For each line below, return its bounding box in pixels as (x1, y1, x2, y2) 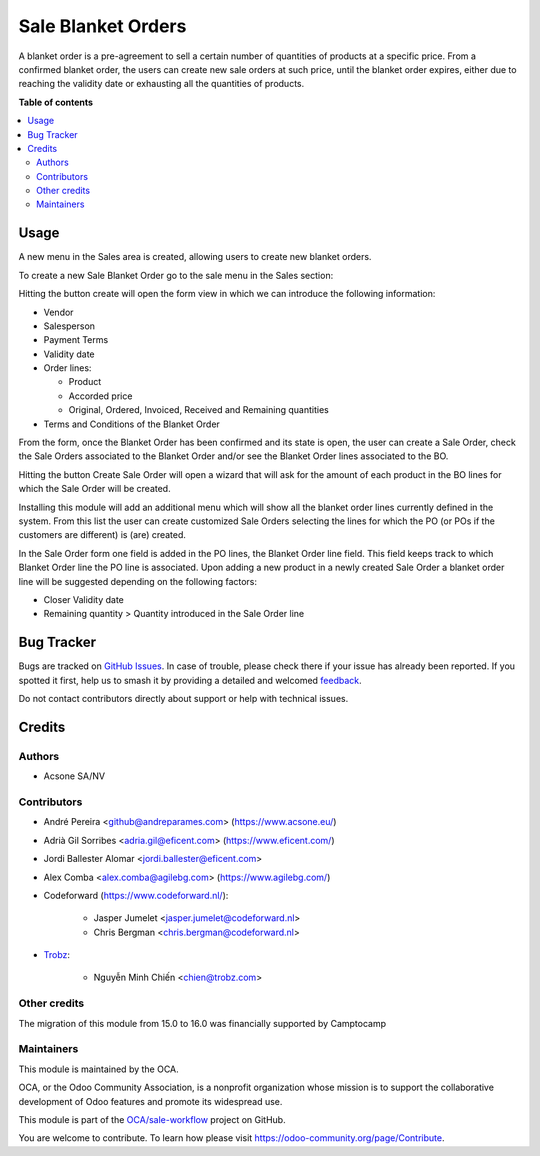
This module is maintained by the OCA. (18, 1063, 179, 1075)
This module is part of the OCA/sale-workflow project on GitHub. (18, 1113, 286, 1125)
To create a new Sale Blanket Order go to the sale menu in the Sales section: (18, 269, 334, 281)
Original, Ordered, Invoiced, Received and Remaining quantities (68, 404, 329, 416)
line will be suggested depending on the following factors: (18, 575, 258, 587)
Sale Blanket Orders (18, 15, 187, 37)
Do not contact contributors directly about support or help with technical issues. (18, 693, 349, 705)
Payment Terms (43, 334, 109, 346)
